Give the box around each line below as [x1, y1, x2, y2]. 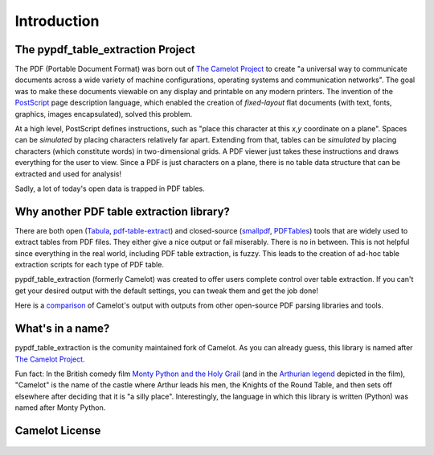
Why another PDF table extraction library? [14, 205, 231, 218]
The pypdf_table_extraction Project [14, 43, 196, 56]
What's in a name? [14, 322, 110, 336]
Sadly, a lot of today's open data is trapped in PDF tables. [14, 184, 205, 193]
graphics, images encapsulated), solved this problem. [14, 109, 193, 118]
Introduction [14, 12, 100, 30]
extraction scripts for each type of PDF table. [14, 260, 165, 270]
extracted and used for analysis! [14, 169, 122, 179]
